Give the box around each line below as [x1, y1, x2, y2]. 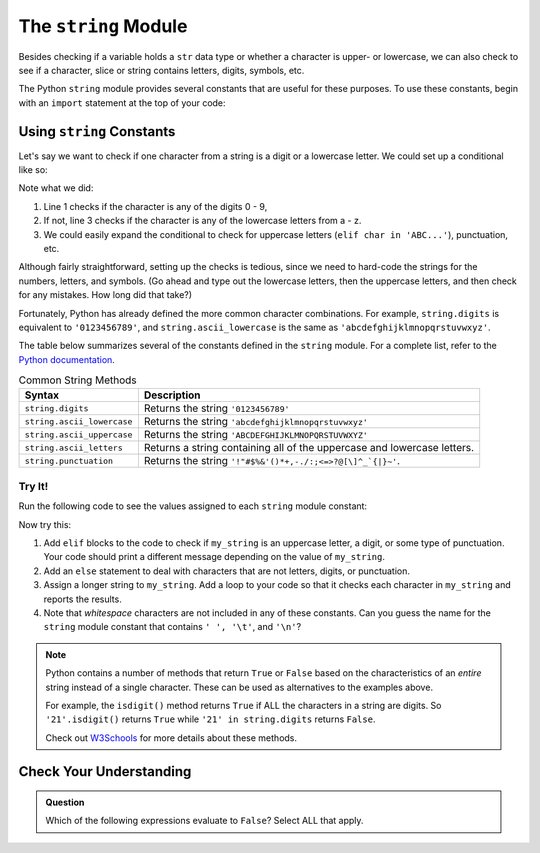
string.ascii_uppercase [24, 429, 133, 440]
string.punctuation [24, 455, 114, 466]
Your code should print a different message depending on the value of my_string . [43, 551, 385, 563]
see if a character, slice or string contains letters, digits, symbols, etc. [18, 64, 305, 76]
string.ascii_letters [24, 442, 124, 453]
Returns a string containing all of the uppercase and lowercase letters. [143, 441, 475, 455]
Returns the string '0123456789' [143, 401, 290, 415]
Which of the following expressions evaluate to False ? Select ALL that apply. [45, 815, 364, 827]
